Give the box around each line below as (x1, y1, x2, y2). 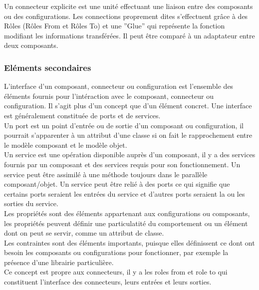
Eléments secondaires (4, 61, 91, 73)
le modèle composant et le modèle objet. (4, 139, 127, 150)
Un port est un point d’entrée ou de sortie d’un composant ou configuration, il (4, 120, 244, 130)
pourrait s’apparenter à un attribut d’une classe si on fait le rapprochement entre (4, 130, 253, 140)
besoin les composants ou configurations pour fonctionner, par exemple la (4, 247, 229, 258)
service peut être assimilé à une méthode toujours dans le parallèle (4, 169, 208, 179)
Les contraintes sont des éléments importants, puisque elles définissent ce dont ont (4, 237, 255, 248)
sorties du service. (4, 198, 58, 209)
